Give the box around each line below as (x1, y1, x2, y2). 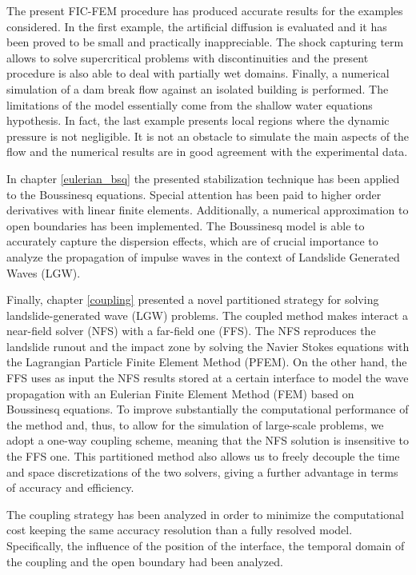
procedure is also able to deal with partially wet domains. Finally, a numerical (6, 65, 390, 82)
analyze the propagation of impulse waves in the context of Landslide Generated (6, 248, 400, 265)
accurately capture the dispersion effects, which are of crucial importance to (6, 233, 378, 250)
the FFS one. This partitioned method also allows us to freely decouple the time (6, 448, 400, 465)
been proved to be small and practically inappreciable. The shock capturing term (6, 34, 404, 50)
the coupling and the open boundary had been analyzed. (6, 553, 283, 569)
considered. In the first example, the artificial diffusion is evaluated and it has (6, 18, 387, 34)
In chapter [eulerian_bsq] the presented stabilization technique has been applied (6, 170, 400, 186)
